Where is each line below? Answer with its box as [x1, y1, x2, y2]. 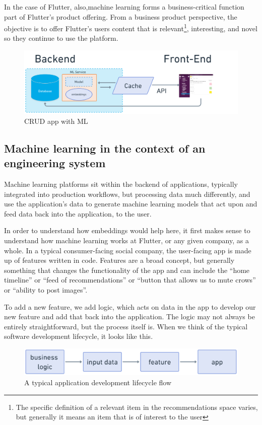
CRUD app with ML [24, 115, 88, 126]
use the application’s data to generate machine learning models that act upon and [4, 198, 257, 209]
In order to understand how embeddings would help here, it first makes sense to [4, 225, 250, 236]
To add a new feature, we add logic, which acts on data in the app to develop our [4, 301, 256, 312]
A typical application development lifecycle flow [24, 377, 172, 387]
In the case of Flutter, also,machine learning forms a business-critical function [4, 2, 244, 12]
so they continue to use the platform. [4, 33, 118, 43]
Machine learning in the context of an [4, 140, 206, 156]
